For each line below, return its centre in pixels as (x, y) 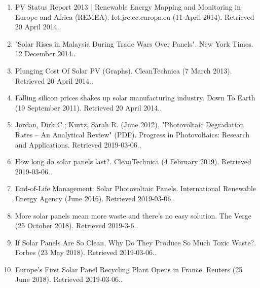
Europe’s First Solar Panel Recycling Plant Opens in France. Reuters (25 (129, 269)
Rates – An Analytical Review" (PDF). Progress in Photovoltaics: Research (132, 134)
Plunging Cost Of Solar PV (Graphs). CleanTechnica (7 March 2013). (123, 70)
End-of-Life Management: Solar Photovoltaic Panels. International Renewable (136, 188)
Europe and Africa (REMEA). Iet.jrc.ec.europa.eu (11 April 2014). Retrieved (135, 16)
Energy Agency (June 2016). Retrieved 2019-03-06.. (95, 198)
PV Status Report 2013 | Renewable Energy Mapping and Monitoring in (128, 7)
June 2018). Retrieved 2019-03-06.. (69, 279)
